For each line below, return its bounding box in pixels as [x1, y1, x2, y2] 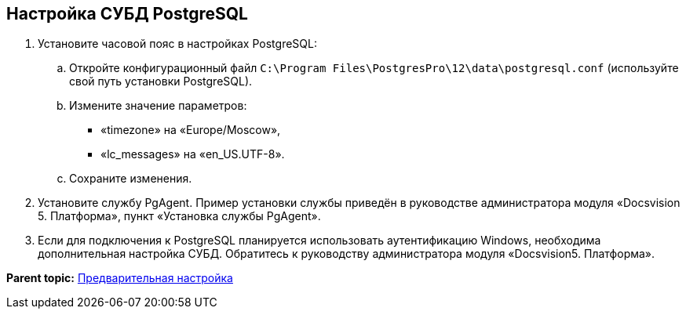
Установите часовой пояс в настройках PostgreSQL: [38, 37, 317, 51]
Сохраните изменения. [69, 172, 192, 186]
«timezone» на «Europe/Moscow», [100, 123, 281, 137]
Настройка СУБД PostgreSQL [6, 4, 248, 24]
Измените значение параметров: [69, 99, 247, 113]
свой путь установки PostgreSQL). [69, 74, 253, 89]
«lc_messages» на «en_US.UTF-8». [100, 147, 285, 161]
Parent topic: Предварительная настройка [6, 271, 233, 285]
